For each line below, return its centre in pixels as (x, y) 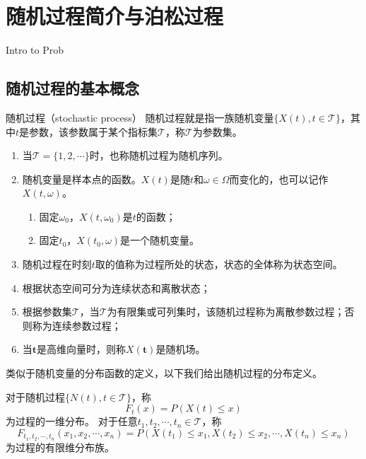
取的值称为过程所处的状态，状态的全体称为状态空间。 (219, 264)
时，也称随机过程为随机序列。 (159, 155)
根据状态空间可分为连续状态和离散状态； (116, 287)
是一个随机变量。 (160, 240)
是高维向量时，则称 (82, 349)
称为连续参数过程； (77, 325)
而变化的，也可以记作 (279, 179)
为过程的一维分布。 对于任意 (72, 421)
